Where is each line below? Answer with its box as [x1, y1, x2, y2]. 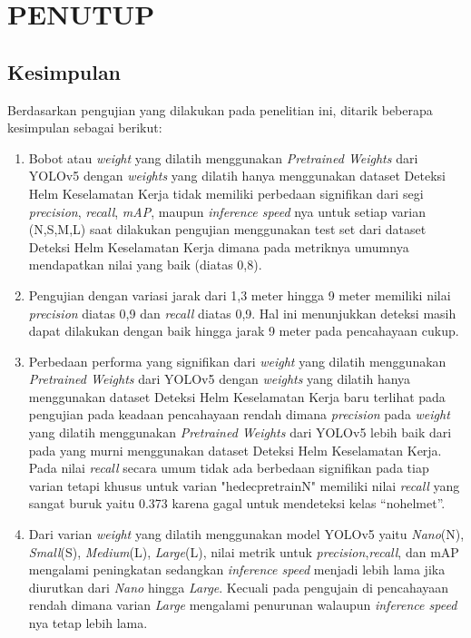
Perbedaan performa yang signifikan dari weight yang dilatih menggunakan [28, 351, 446, 370]
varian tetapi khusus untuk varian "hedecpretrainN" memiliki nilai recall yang [28, 476, 460, 495]
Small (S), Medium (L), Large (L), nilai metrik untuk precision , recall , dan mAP [28, 542, 459, 561]
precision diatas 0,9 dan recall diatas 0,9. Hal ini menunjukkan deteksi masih [28, 303, 456, 322]
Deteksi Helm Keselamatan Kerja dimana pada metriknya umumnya [28, 237, 409, 256]
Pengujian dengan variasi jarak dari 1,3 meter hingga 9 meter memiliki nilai [28, 285, 451, 304]
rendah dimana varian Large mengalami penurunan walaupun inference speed [28, 595, 457, 614]
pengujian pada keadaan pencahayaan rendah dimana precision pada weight [28, 405, 450, 424]
